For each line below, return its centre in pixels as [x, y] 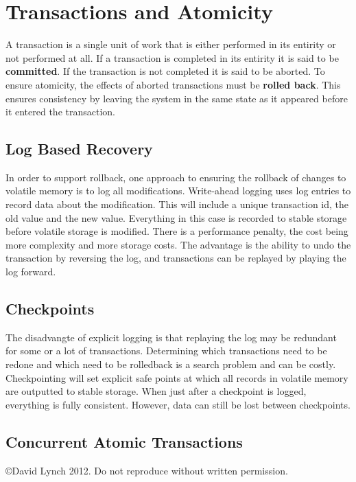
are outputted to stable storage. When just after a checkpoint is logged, [156, 391]
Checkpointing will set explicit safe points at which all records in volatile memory [177, 377]
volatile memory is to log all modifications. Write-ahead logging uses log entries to [178, 191]
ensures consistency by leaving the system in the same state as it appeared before [177, 98]
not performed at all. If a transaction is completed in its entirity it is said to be [172, 57]
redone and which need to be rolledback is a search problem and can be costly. [171, 364]
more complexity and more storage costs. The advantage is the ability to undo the [178, 244]
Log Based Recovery [79, 149]
